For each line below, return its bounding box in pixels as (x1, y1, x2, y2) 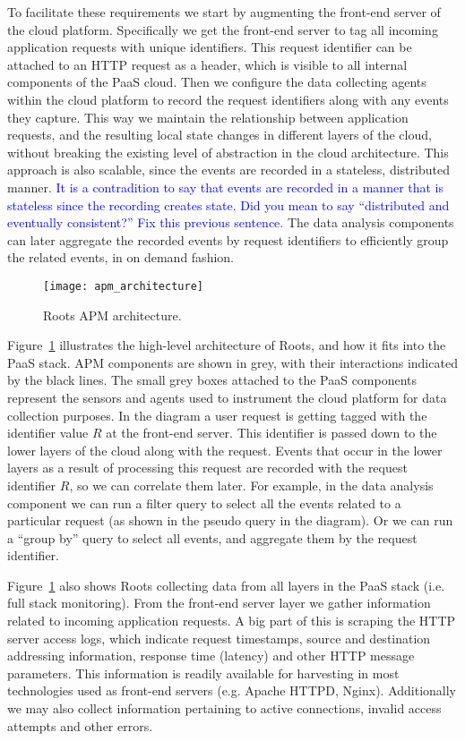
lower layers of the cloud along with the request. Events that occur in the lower (7, 440, 443, 459)
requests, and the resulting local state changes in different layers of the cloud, (7, 125, 432, 144)
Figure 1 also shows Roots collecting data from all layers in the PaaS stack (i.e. (7, 575, 445, 594)
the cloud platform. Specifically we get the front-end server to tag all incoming (7, 20, 438, 38)
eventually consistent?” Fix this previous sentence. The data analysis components (7, 213, 454, 232)
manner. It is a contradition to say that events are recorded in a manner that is (7, 177, 444, 196)
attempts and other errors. (7, 716, 153, 735)
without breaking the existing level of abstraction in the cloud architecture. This (7, 142, 449, 161)
